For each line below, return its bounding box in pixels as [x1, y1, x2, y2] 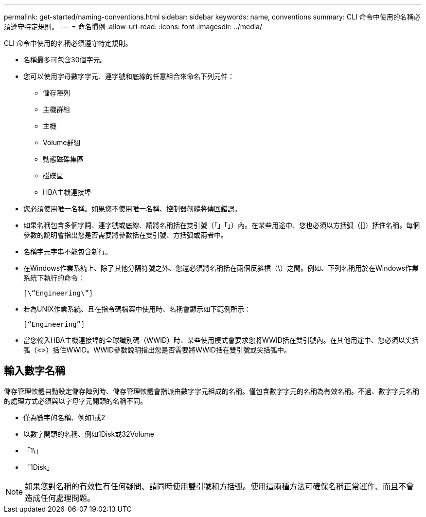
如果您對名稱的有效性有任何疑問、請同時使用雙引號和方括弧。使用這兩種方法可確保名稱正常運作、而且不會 [25, 481, 414, 491]
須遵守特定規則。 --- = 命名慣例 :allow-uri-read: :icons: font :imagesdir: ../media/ [4, 22, 263, 31]
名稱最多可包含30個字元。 [23, 55, 107, 64]
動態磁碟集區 [43, 155, 84, 163]
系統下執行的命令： [23, 274, 85, 282]
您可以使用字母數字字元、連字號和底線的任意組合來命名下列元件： [23, 72, 234, 80]
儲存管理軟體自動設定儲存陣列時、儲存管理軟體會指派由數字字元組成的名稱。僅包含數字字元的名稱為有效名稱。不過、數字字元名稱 [4, 387, 419, 395]
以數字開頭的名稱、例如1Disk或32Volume [23, 429, 154, 438]
